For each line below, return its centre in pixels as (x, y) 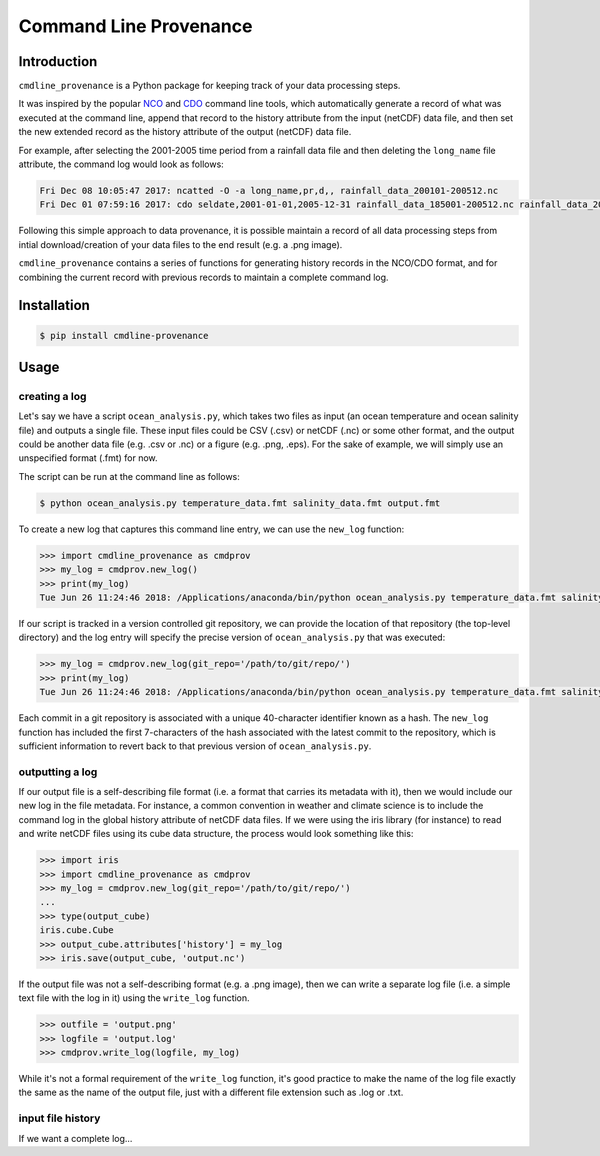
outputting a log (58, 772)
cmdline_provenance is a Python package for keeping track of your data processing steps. (209, 86)
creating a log (52, 396)
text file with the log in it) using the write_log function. (134, 998)
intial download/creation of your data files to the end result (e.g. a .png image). (180, 244)
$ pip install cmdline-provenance (124, 335)
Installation (54, 305)
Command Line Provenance (135, 26)
